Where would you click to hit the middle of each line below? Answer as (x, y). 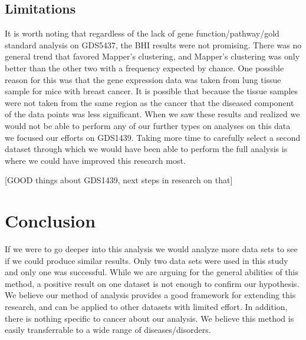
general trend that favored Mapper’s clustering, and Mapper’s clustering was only (152, 56)
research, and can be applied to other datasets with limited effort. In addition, (146, 307)
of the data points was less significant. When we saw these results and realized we (152, 114)
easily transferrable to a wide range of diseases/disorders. (108, 330)
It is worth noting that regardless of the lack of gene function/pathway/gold (142, 33)
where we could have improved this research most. (95, 160)
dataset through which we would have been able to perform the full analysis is (146, 149)
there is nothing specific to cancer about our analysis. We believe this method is (149, 318)
